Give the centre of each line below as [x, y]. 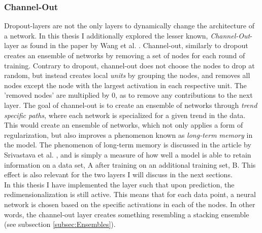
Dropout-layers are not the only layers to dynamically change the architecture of [129, 26]
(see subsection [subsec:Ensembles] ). [60, 224]
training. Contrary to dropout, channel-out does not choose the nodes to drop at [129, 65]
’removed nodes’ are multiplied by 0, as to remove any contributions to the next [128, 95]
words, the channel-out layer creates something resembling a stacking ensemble [127, 214]
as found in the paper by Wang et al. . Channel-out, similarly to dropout [135, 45]
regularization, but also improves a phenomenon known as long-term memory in [128, 134]
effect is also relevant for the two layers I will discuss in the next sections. [118, 174]
